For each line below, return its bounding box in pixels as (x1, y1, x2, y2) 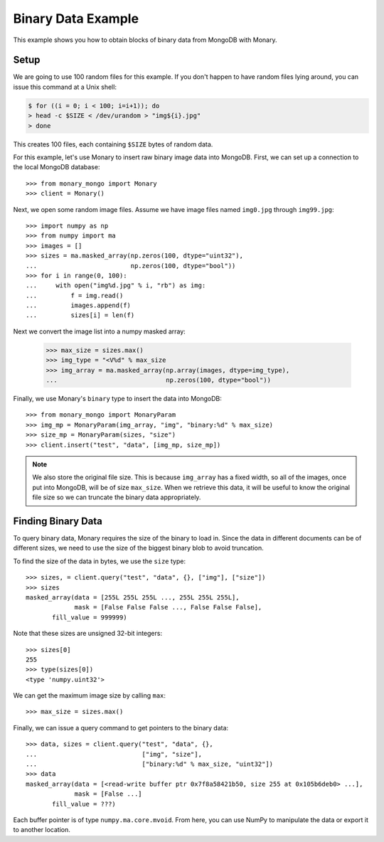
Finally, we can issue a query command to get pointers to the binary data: (13, 723, 229, 732)
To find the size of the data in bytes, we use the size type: (13, 557, 186, 565)
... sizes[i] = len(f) (26, 311, 135, 319)
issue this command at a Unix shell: (13, 82, 117, 91)
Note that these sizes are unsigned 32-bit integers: (13, 629, 163, 638)
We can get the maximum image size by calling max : (13, 691, 166, 700)
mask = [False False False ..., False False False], (74, 603, 262, 612)
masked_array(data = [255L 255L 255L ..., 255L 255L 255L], (26, 593, 240, 601)
